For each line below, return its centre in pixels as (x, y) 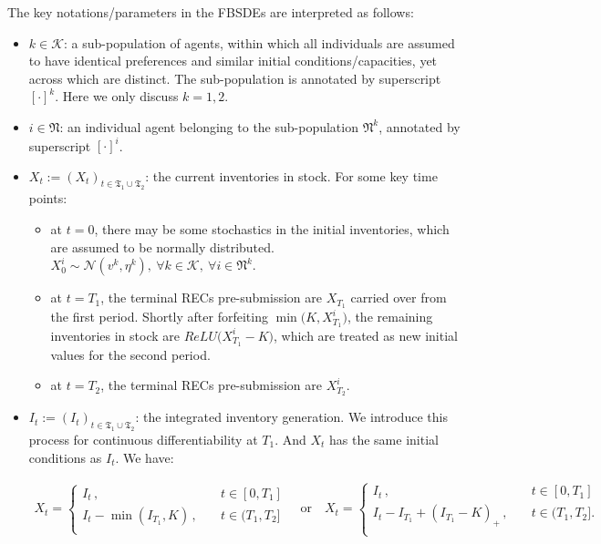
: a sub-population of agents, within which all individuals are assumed (259, 42)
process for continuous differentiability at (143, 439)
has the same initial (384, 439)
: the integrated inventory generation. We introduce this (291, 417)
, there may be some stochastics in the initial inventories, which (272, 229)
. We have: (145, 457)
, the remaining (390, 317)
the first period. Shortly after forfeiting (159, 317)
